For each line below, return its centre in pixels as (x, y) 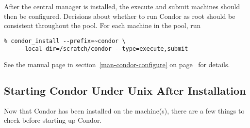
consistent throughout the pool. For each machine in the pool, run (102, 25)
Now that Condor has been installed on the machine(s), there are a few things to (124, 110)
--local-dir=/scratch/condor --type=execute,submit (103, 49)
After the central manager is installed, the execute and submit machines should (122, 6)
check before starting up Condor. (53, 120)
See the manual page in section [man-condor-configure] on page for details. (117, 64)
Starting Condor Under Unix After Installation (125, 91)
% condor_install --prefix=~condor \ (65, 41)
